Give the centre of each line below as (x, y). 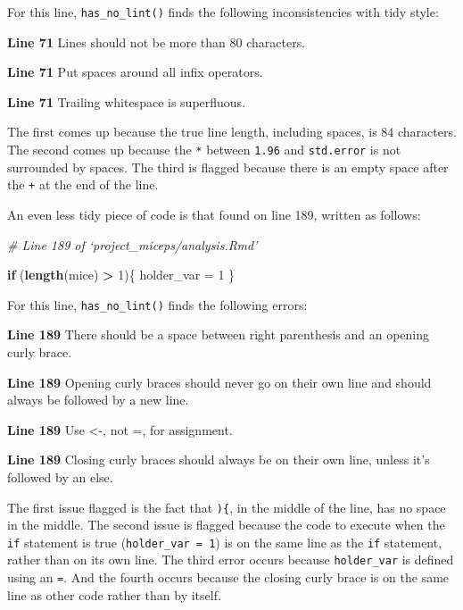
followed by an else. (60, 476)
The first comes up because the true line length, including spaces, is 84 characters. (232, 132)
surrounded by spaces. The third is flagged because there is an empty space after (228, 167)
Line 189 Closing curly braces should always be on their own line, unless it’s (219, 460)
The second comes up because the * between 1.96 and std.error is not (204, 150)
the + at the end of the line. (83, 184)
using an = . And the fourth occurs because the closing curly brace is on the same (228, 577)
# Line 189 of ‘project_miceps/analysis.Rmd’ (132, 244)
